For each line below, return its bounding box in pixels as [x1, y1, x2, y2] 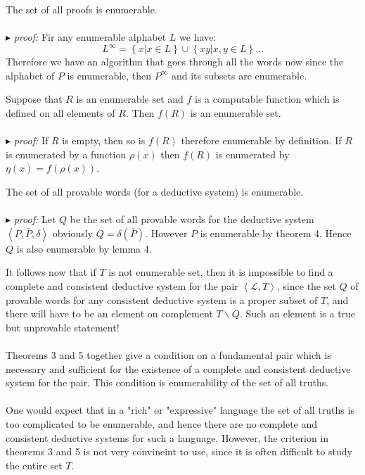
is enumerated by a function [6, 146, 127, 161]
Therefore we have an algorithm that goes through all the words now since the [6, 54, 344, 69]
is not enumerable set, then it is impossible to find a [108, 265, 333, 279]
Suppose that [6, 91, 63, 106]
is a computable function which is [195, 91, 340, 106]
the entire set [6, 457, 63, 472]
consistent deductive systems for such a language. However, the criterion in [6, 430, 329, 445]
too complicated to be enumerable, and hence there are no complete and [6, 416, 318, 431]
